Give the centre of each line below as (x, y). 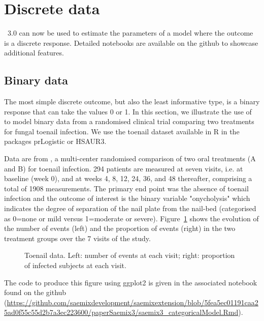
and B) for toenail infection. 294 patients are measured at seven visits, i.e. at (124, 168)
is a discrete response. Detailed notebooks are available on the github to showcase (131, 42)
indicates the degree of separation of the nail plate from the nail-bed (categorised (130, 208)
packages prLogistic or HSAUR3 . (55, 141)
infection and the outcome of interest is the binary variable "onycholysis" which (127, 198)
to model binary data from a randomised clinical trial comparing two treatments (129, 121)
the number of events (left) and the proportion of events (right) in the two (120, 228)
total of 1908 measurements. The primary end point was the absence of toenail (126, 188)
